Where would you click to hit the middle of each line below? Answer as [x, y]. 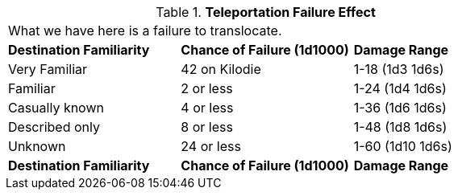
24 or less [211, 146]
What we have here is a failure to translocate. [145, 31]
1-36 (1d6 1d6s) [400, 108]
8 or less [207, 127]
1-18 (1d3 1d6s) [399, 69]
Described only [54, 127]
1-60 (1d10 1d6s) [403, 146]
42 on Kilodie [221, 69]
